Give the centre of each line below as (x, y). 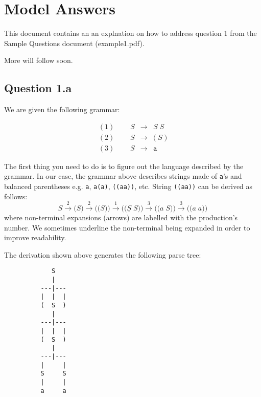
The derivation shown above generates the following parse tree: (103, 254)
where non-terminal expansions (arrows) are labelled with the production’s (121, 217)
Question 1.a (38, 88)
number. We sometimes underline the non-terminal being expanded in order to (127, 227)
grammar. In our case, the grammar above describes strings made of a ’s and (123, 176)
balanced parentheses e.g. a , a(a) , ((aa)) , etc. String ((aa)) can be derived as (128, 186)
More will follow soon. (39, 60)
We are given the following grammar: (62, 109)
